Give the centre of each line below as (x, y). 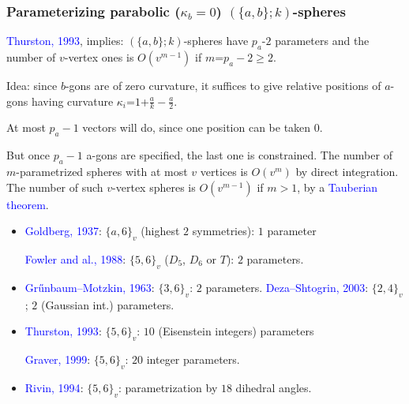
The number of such (55, 187)
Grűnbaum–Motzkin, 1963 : (90, 287)
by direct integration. (347, 172)
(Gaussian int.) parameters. (108, 304)
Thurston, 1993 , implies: (65, 41)
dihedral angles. (274, 387)
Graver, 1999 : (58, 359)
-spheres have (216, 41)
